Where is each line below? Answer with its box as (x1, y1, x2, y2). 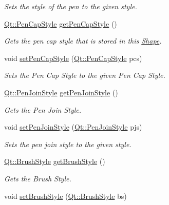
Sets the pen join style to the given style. (4, 138, 132, 149)
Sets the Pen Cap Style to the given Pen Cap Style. (4, 70, 165, 80)
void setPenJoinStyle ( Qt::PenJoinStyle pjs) (4, 121, 142, 132)
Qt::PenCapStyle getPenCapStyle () (4, 18, 117, 29)
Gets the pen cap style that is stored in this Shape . (4, 35, 162, 46)
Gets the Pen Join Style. (4, 104, 82, 115)
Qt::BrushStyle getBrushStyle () (4, 156, 105, 167)
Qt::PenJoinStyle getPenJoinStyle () (4, 87, 118, 97)
